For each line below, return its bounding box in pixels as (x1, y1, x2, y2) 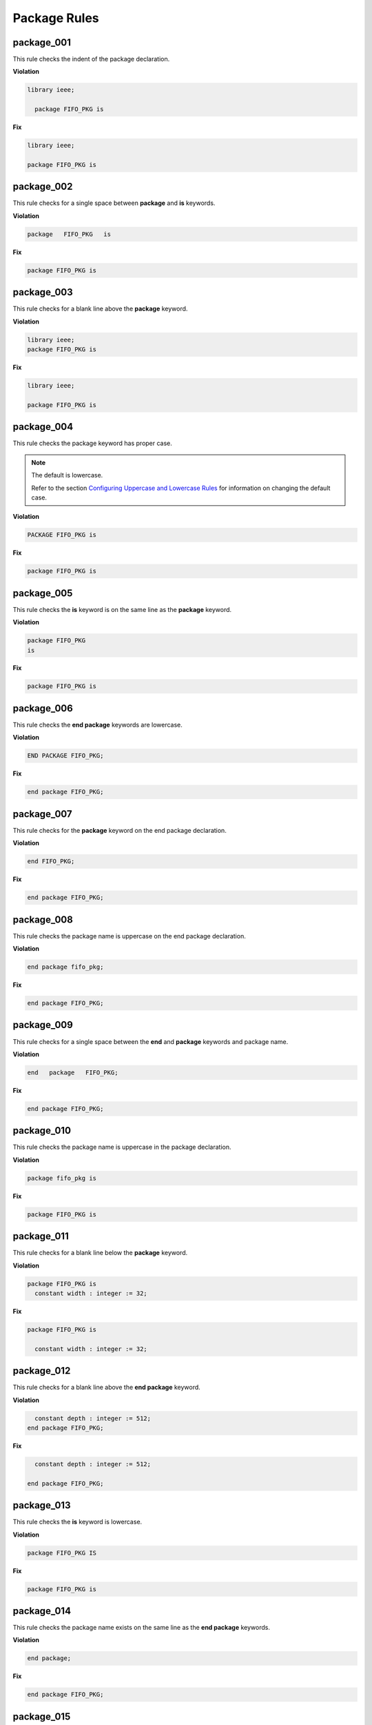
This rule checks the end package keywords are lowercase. (12, 720, 183, 729)
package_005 (12, 587, 73, 599)
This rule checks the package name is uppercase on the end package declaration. (12, 931, 246, 940)
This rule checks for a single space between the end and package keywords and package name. (12, 1037, 289, 1045)
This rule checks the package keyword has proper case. (12, 439, 172, 448)
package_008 (12, 914, 74, 925)
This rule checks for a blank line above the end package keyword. (12, 1383, 201, 1392)
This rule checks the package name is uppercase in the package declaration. (12, 1143, 231, 1152)
